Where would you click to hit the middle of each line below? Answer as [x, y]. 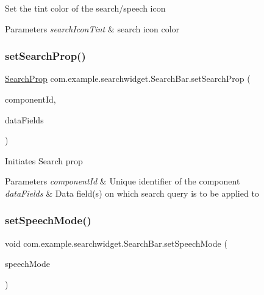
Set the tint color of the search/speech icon [85, 8]
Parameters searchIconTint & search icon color [92, 28]
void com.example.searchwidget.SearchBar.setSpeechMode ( [116, 243]
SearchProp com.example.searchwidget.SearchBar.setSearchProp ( [128, 78]
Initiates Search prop [44, 160]
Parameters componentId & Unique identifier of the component [123, 181]
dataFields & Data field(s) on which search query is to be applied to [132, 193]
